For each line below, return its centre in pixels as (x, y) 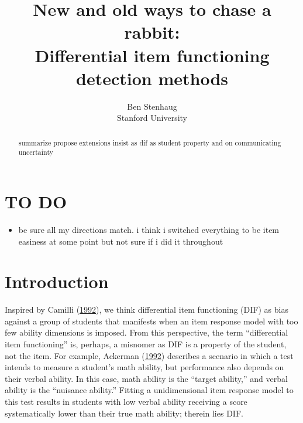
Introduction (57, 281)
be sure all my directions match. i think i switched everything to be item (149, 229)
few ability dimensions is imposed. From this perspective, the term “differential (147, 332)
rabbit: (152, 32)
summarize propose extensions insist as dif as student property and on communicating (150, 142)
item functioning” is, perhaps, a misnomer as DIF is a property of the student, (146, 344)
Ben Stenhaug (152, 106)
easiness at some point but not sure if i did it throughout (121, 241)
